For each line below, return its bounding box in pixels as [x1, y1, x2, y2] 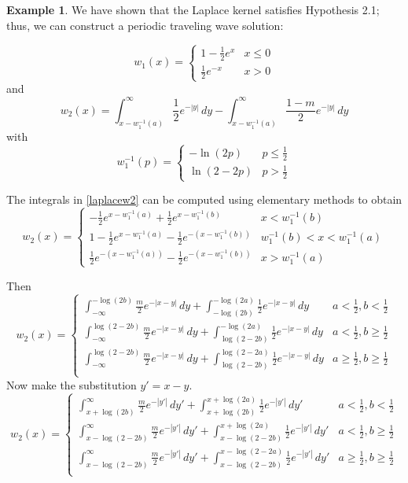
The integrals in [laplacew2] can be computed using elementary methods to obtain [6, 191, 402, 208]
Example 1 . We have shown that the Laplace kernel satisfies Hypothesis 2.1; [6, 2, 380, 17]
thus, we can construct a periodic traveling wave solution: [6, 17, 284, 33]
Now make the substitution [6, 376, 137, 393]
